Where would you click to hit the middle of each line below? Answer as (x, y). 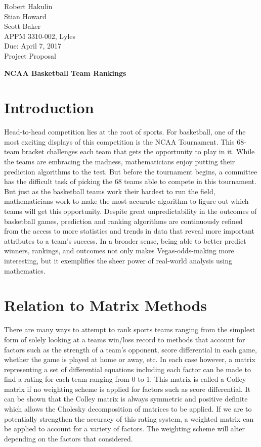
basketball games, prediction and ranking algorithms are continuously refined (123, 221)
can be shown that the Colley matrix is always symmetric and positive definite (126, 399)
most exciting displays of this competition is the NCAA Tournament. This (119, 141)
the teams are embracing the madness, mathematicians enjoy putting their (120, 162)
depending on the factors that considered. (69, 438)
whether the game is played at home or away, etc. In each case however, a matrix (130, 359)
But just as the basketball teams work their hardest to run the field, (110, 191)
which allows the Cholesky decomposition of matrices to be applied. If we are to (128, 409)
